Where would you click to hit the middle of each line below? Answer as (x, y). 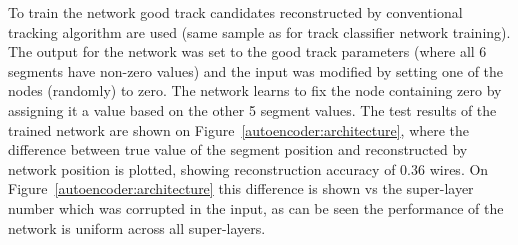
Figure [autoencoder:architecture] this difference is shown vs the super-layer (241, 188)
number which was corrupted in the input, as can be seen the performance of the (256, 207)
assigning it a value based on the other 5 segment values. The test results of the (252, 109)
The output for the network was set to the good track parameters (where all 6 (247, 51)
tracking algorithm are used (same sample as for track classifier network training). (259, 31)
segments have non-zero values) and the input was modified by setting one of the (256, 70)
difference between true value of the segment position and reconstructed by (238, 149)
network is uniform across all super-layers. (137, 227)
